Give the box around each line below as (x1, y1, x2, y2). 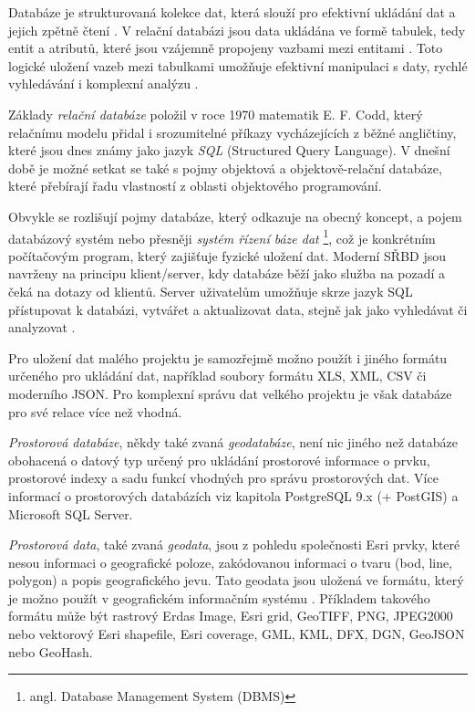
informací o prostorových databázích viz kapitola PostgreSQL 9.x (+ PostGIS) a (8, 486, 459, 505)
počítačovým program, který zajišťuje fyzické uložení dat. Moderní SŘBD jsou (8, 246, 447, 265)
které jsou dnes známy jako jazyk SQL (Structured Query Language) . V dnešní (8, 141, 450, 160)
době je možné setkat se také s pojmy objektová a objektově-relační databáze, (8, 158, 442, 177)
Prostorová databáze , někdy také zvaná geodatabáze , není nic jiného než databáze (8, 433, 459, 452)
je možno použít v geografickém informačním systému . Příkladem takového (8, 588, 430, 607)
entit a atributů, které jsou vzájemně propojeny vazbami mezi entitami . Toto (8, 38, 443, 58)
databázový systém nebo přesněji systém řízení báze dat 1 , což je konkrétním (8, 225, 436, 247)
